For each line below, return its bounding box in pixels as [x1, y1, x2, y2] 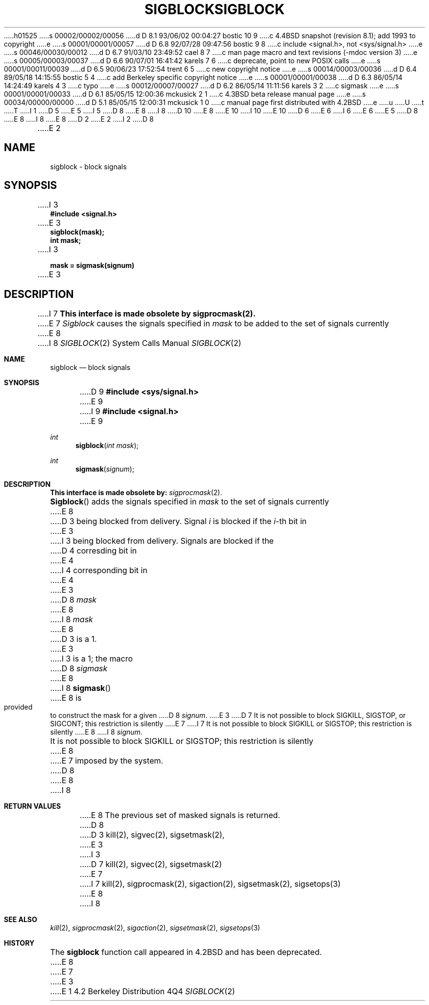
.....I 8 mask [50, 614, 93, 625]
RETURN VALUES [4, 802, 61, 811]
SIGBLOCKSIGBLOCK [144, 1, 285, 18]
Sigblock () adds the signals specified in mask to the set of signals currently [50, 497, 329, 507]
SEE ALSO [4, 915, 37, 924]
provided [4, 703, 33, 712]
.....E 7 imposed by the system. [50, 756, 164, 766]
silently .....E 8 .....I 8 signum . [50, 728, 143, 737]
